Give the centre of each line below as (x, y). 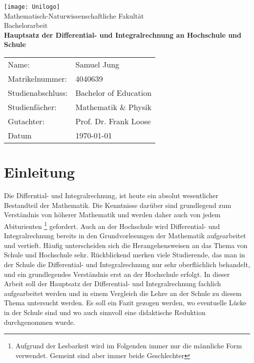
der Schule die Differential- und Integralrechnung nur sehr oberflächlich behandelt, (127, 264)
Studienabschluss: (38, 93)
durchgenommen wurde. (40, 322)
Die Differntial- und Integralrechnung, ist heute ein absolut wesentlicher (111, 195)
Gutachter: (26, 121)
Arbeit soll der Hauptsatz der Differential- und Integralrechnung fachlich (113, 284)
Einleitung (40, 172)
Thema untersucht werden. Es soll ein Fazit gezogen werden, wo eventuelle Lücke (125, 303)
